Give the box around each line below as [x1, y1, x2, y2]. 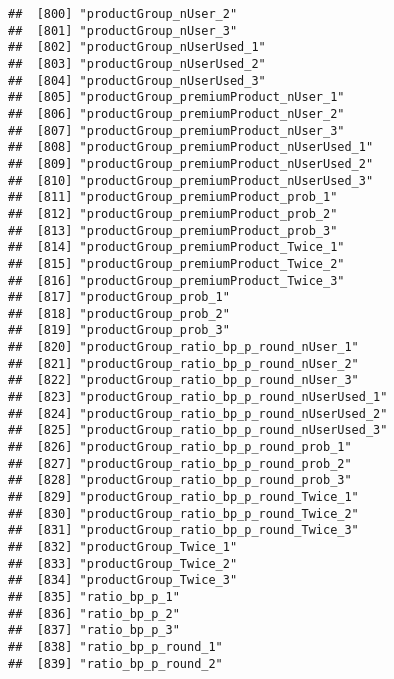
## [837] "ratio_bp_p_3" [8, 623, 180, 638]
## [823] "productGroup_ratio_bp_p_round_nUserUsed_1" [8, 390, 388, 405]
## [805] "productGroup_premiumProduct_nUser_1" [8, 90, 345, 105]
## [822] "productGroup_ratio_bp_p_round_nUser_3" [8, 373, 359, 388]
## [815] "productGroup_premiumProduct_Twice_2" [8, 256, 345, 271]
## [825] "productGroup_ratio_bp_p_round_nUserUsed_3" [8, 423, 388, 438]
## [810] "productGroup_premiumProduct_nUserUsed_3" [8, 173, 374, 188]
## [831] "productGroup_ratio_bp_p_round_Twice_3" [8, 523, 359, 538]
